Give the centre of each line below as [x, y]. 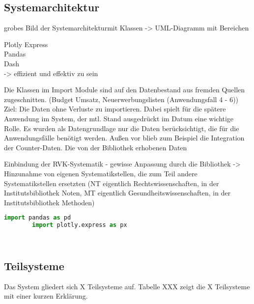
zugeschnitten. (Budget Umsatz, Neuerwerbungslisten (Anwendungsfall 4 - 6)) [121, 99]
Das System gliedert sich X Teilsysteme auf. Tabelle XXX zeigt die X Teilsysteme [127, 286]
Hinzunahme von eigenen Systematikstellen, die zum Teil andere [101, 173]
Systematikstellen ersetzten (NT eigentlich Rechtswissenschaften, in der [112, 183]
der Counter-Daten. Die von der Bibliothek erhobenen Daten [96, 147]
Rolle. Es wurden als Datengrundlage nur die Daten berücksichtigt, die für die [122, 128]
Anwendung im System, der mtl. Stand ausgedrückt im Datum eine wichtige [119, 118]
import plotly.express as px [80, 225]
